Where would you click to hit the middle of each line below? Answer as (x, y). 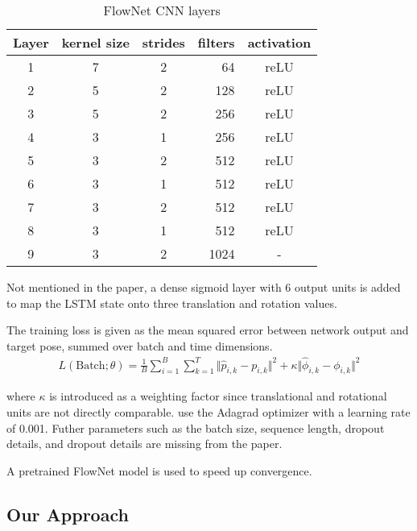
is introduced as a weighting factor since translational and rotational (218, 396)
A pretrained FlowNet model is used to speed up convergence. (159, 470)
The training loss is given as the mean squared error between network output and (208, 330)
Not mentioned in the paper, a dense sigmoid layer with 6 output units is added (204, 287)
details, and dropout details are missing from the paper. (145, 444)
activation (279, 42)
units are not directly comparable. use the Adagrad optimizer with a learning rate (208, 412)
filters (216, 42)
